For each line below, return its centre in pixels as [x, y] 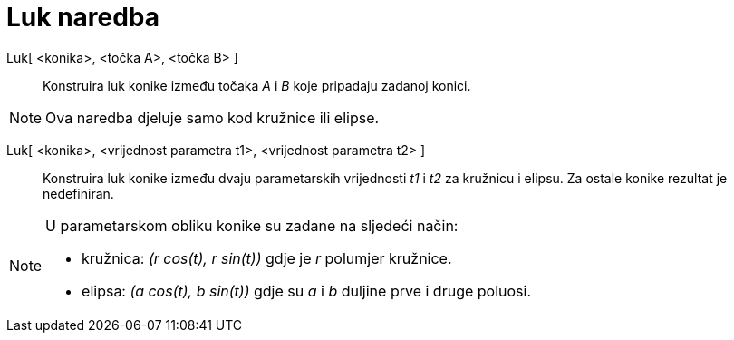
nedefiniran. [78, 193]
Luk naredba [83, 17]
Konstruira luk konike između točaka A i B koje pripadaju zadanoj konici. [257, 85]
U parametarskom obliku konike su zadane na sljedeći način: [252, 225]
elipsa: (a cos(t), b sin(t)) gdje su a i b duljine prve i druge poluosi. [307, 291]
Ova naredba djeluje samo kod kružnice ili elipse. [212, 117]
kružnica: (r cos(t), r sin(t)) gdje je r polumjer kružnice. [267, 258]
